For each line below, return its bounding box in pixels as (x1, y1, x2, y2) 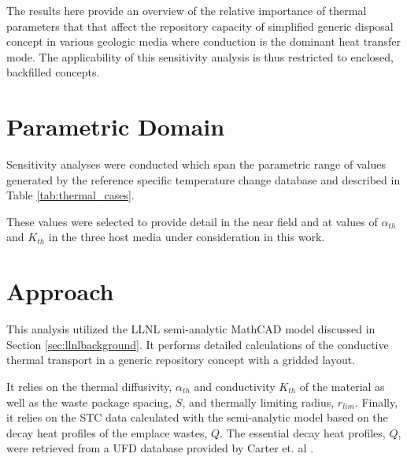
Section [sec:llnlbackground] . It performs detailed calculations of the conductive (6, 336, 389, 352)
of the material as (299, 377, 385, 394)
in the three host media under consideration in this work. (48, 229, 325, 245)
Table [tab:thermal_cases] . (6, 187, 135, 203)
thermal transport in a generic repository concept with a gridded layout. (6, 351, 356, 368)
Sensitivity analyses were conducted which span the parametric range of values (6, 156, 386, 173)
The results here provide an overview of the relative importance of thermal (6, 2, 367, 18)
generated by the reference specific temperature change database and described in (6, 171, 401, 188)
